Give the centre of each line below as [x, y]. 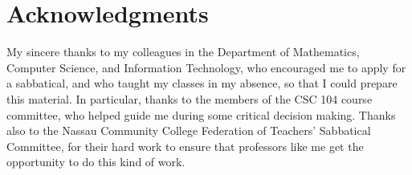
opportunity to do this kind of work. [96, 162]
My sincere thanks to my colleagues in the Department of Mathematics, [183, 52]
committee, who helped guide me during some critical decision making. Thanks [201, 114]
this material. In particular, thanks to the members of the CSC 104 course [190, 98]
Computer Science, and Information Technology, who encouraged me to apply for [206, 67]
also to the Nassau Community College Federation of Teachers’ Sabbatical [189, 130]
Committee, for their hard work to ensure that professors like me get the [185, 146]
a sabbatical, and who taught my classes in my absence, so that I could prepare [202, 83]
